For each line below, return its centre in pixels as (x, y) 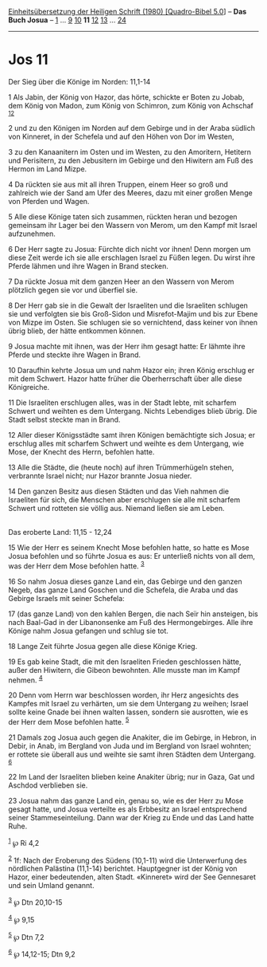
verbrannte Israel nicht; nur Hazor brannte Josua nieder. (100, 476)
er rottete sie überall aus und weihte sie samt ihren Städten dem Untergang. (132, 754)
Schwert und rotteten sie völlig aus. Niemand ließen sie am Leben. (116, 508)
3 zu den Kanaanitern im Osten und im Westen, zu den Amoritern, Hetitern (130, 151)
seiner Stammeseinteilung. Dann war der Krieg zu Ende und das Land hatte (131, 817)
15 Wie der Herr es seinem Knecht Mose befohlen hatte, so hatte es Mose (129, 547)
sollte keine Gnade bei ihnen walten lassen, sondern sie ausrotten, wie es (128, 712)
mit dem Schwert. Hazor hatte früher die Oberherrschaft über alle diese (125, 379)
